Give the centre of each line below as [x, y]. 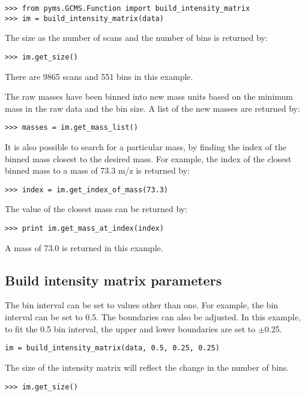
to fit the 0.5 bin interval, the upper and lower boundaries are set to [130, 328]
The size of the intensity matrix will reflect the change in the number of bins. [147, 367]
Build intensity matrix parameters [113, 280]
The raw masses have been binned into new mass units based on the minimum [149, 96]
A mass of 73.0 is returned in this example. [84, 247]
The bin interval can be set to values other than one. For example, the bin [142, 305]
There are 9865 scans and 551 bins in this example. [99, 76]
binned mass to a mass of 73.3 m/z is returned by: [98, 170]
